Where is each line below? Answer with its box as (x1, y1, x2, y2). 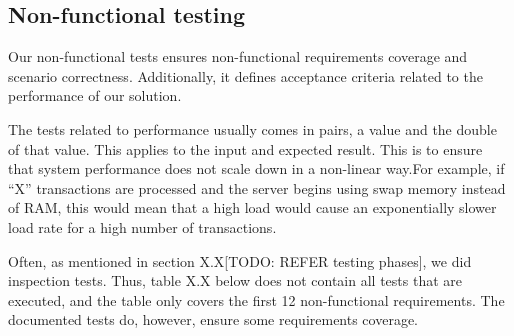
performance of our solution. (8, 85, 182, 106)
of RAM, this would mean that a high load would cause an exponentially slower (8, 197, 497, 218)
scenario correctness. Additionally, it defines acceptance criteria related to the (8, 65, 483, 86)
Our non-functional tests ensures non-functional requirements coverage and (8, 46, 468, 67)
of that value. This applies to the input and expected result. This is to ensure (8, 138, 483, 159)
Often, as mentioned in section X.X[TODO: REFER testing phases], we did (8, 250, 472, 271)
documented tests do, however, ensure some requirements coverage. (8, 309, 419, 330)
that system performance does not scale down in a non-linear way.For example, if (8, 158, 505, 179)
